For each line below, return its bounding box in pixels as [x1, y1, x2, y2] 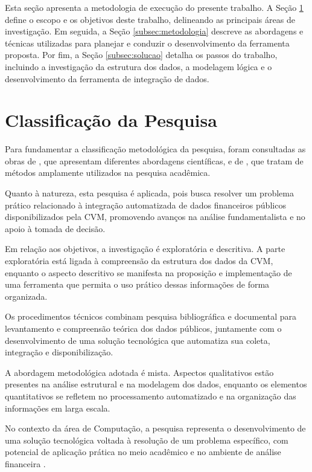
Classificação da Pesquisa [5, 108, 217, 132]
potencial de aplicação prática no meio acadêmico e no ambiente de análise [5, 445, 281, 458]
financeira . [5, 457, 46, 470]
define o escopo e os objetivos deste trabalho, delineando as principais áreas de [5, 13, 295, 25]
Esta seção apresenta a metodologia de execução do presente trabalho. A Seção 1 [5, 1, 304, 13]
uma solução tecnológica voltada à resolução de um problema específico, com [5, 433, 288, 446]
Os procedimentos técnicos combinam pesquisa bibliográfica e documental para [5, 310, 297, 323]
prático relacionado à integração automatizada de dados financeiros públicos [5, 198, 286, 211]
